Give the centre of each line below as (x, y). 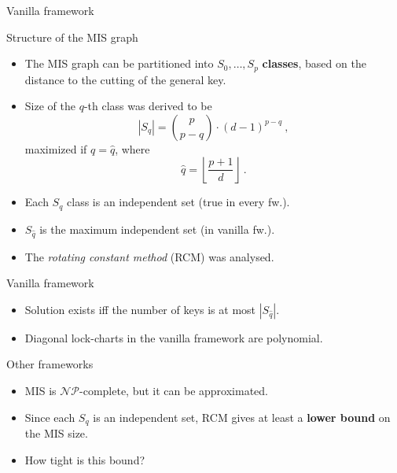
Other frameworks (50, 364)
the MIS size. (56, 433)
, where (132, 148)
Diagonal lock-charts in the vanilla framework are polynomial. (174, 337)
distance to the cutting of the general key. (125, 79)
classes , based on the (314, 63)
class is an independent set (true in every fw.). (178, 202)
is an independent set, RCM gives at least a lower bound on (242, 417)
